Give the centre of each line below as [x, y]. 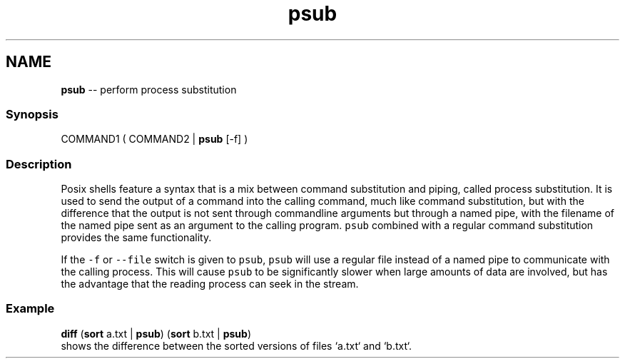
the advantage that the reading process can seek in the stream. [210, 284]
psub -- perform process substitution [149, 89]
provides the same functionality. [136, 238]
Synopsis [32, 114]
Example [30, 309]
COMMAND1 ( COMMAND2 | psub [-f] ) [154, 139]
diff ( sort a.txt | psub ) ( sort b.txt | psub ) [156, 333]
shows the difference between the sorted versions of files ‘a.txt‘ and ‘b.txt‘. [236, 345]
